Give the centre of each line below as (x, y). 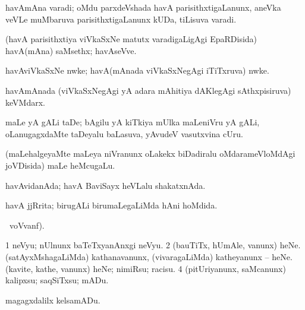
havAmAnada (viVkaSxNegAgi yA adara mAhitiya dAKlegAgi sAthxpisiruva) (148, 90)
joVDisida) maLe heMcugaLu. (60, 165)
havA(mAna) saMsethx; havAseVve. (71, 50)
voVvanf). (27, 225)
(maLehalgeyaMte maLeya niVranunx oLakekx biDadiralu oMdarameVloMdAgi (150, 154)
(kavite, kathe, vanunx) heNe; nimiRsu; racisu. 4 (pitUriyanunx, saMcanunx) (146, 268)
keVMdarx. (25, 102)
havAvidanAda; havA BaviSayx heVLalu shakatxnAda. (106, 185)
